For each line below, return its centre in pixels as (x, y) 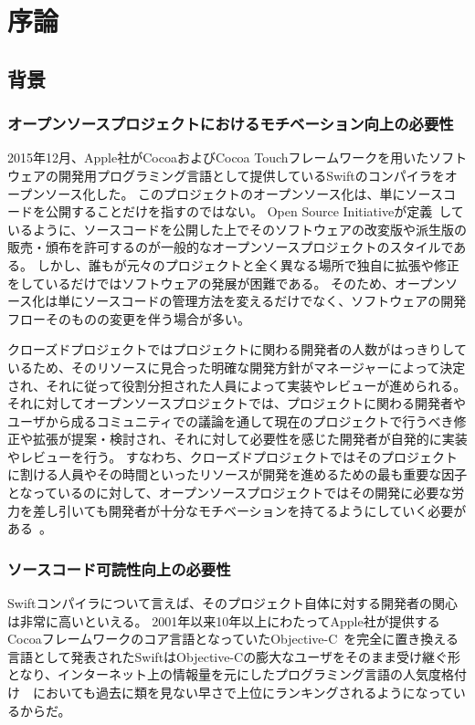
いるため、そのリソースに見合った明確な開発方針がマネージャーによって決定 (237, 367)
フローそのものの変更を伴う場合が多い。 (129, 318)
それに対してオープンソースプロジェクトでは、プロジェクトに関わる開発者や (237, 403)
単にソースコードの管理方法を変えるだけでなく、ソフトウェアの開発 (262, 301)
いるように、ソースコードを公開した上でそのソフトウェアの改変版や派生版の (237, 229)
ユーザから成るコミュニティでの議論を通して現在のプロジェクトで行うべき (231, 420)
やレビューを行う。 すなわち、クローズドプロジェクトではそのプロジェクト (233, 456)
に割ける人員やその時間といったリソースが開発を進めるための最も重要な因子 (237, 474)
